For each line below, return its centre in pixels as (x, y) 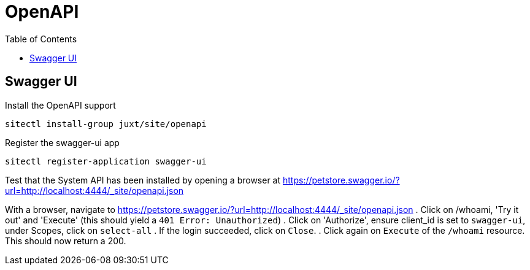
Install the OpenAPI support (60, 105)
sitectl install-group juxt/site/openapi (106, 124)
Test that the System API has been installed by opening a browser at (143, 180)
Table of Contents (41, 39)
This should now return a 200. (66, 241)
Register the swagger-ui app (62, 142)
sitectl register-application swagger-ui (106, 161)
